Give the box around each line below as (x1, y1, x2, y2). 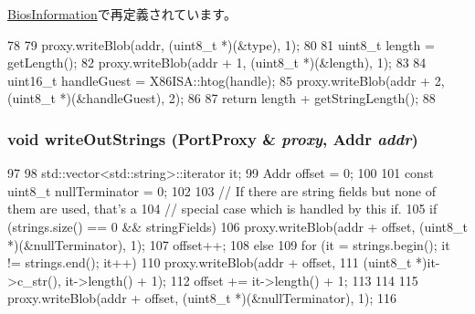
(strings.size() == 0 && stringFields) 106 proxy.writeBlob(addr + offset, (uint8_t (7, 216, 468, 235)
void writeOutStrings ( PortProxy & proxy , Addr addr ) (7, 127, 418, 150)
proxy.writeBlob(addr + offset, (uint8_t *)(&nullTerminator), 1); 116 (7, 288, 396, 308)
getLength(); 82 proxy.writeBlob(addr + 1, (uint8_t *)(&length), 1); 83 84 (7, 53, 427, 72)
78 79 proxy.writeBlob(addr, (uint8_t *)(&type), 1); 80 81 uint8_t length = (7, 35, 435, 54)
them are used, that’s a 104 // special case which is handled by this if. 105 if (7, 199, 438, 218)
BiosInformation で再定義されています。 (7, 5, 237, 23)
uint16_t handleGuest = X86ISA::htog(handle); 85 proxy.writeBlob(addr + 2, (7, 70, 445, 89)
